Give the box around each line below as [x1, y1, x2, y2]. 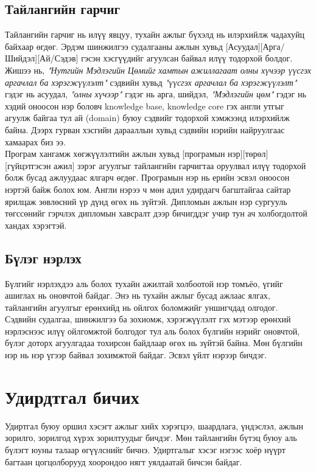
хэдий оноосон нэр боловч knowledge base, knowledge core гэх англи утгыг [5, 99, 284, 112]
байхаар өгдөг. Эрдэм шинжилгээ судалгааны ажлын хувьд [5, 40, 223, 52]
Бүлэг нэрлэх [5, 248, 82, 267]
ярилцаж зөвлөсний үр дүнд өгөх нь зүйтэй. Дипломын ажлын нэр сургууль [5, 195, 287, 207]
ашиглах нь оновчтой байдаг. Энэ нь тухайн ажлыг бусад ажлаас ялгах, [5, 289, 270, 302]
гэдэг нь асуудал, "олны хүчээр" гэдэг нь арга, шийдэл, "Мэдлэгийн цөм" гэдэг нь [5, 88, 306, 100]
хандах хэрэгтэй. [5, 218, 67, 231]
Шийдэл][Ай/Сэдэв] [5, 52, 79, 64]
